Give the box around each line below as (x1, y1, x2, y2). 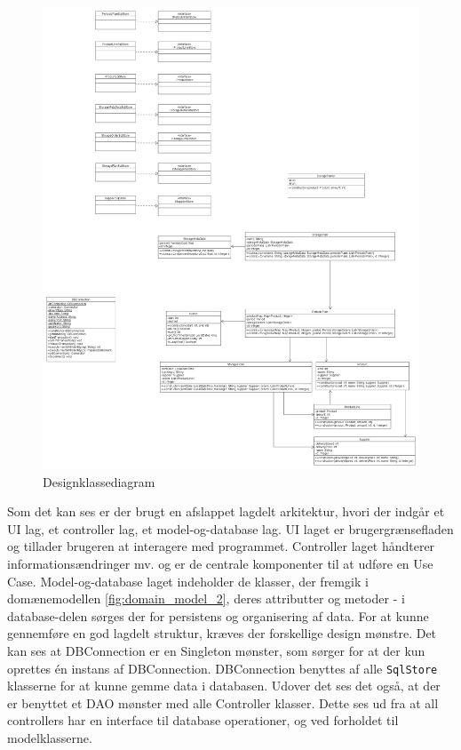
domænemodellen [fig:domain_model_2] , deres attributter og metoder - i (7, 589, 405, 608)
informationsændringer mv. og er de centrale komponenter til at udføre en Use (7, 554, 433, 572)
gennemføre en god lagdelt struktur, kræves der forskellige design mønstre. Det (7, 624, 437, 642)
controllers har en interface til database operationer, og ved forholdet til (7, 711, 399, 730)
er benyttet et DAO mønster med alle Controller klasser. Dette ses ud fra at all (7, 693, 439, 712)
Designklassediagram (43, 472, 155, 491)
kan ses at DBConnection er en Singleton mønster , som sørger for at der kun (7, 641, 425, 659)
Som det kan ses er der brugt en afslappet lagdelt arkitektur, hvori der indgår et (7, 502, 445, 521)
